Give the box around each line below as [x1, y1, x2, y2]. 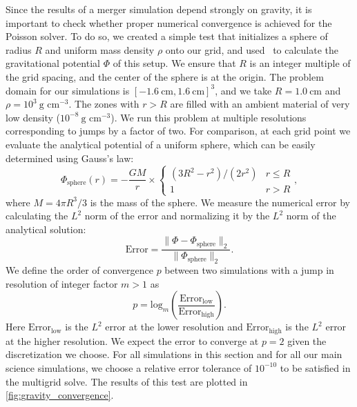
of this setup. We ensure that [113, 56, 236, 70]
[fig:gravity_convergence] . [6, 388, 114, 402]
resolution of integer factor [6, 276, 118, 290]
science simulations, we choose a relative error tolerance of [6, 360, 252, 375]
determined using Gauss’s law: [6, 150, 134, 165]
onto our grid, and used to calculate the [165, 42, 339, 57]
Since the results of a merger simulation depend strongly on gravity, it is [6, 2, 312, 16]
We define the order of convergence [6, 263, 153, 277]
